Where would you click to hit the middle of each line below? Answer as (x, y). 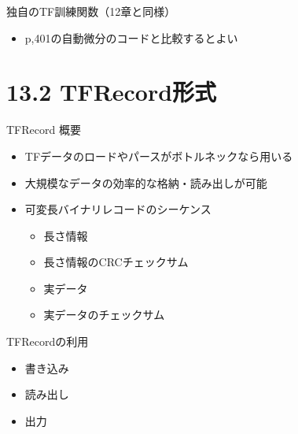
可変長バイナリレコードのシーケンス (118, 209)
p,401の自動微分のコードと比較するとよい (131, 37)
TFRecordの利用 (48, 341)
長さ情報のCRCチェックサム (116, 262)
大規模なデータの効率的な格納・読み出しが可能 (146, 182)
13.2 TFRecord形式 (112, 92)
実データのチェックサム (104, 315)
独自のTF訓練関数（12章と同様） (91, 11)
